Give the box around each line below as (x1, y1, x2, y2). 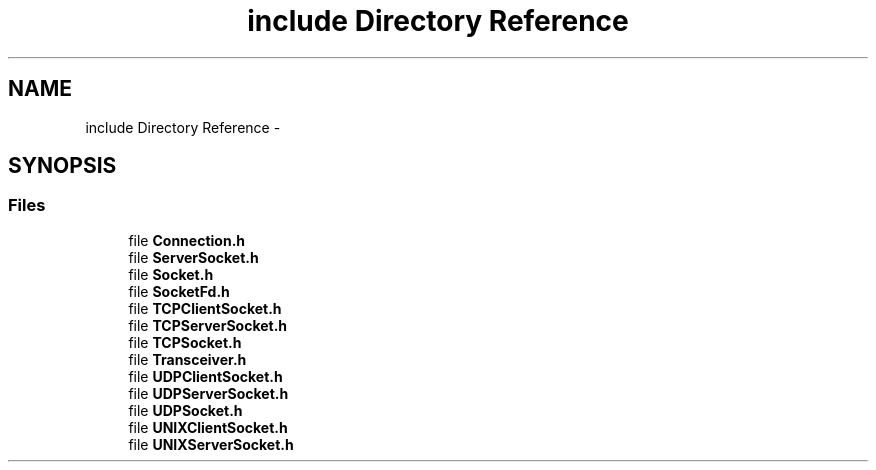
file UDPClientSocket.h (128, 367, 283, 385)
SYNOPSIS (8, 153, 117, 179)
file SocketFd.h (128, 282, 230, 300)
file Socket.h (128, 265, 214, 283)
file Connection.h (128, 231, 246, 249)
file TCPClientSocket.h (128, 299, 282, 317)
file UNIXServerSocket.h (128, 435, 294, 453)
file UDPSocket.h (128, 401, 243, 419)
